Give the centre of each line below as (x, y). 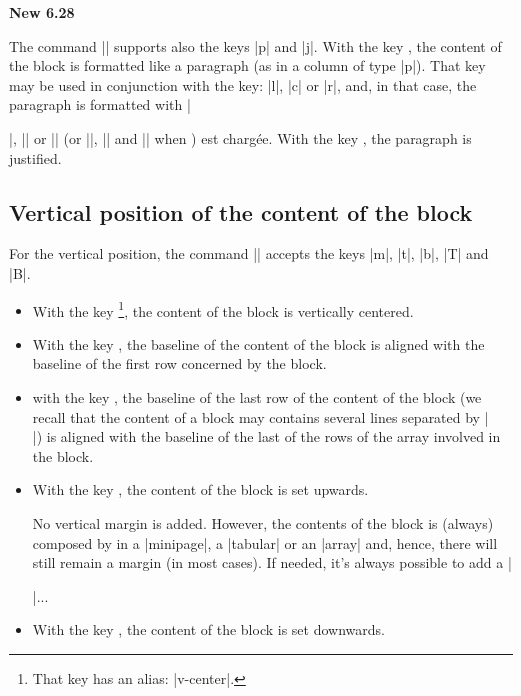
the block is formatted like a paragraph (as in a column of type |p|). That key (247, 65)
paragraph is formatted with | (100, 104)
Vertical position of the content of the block (241, 211)
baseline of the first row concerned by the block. (179, 363)
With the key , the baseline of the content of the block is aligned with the (258, 343)
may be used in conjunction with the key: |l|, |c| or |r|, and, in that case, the (243, 84)
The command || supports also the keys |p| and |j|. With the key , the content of (255, 45)
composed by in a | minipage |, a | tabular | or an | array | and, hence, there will (265, 542)
